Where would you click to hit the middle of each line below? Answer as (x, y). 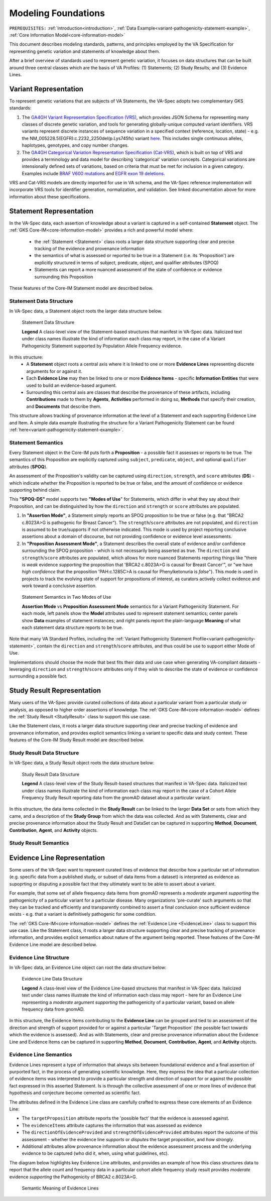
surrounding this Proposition (64, 277)
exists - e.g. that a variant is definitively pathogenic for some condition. (83, 914)
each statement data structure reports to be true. (72, 627)
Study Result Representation (55, 691)
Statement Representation (51, 211)
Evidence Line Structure (39, 957)
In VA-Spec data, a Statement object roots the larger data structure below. (86, 311)
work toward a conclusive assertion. (59, 586)
